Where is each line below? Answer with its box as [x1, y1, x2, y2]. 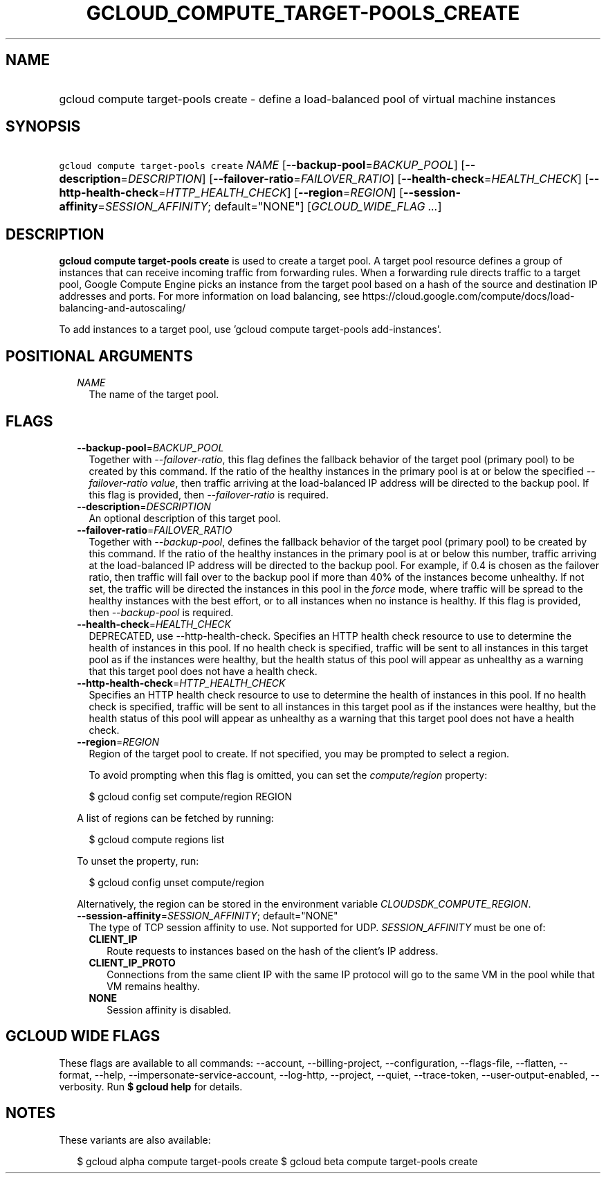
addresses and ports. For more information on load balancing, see [59, 290, 360, 303]
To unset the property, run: [77, 854, 199, 867]
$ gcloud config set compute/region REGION [89, 790, 293, 802]
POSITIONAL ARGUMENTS [6, 347, 193, 365]
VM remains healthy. [107, 980, 200, 992]
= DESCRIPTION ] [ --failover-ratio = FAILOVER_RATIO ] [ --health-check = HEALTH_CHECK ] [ [120, 172, 589, 186]
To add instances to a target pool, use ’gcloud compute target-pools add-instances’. [59, 323, 442, 336]
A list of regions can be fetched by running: [77, 811, 274, 824]
